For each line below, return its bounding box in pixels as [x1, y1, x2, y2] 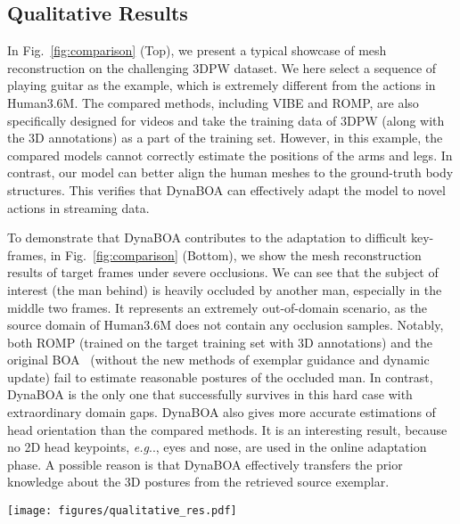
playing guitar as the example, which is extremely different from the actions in [7, 76, 436, 94]
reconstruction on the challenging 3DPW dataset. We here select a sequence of [7, 58, 437, 77]
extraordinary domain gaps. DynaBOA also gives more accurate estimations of [7, 403, 436, 422]
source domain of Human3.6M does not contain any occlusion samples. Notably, [7, 315, 444, 334]
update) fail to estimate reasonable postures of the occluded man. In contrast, [7, 367, 433, 386]
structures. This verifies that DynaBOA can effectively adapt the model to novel [7, 180, 446, 199]
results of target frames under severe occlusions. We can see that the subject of [7, 263, 439, 282]
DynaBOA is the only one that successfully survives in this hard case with [7, 385, 413, 404]
